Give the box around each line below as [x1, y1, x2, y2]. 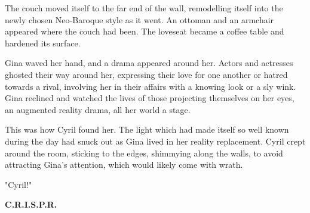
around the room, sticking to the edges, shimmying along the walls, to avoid [5, 146, 283, 159]
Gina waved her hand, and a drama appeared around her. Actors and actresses [5, 57, 293, 69]
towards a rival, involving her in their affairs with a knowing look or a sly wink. [5, 80, 296, 92]
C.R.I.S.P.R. [5, 198, 57, 211]
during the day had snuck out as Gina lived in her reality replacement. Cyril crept [5, 134, 306, 147]
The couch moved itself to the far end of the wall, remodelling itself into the [5, 2, 283, 14]
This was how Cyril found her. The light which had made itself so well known [5, 123, 289, 136]
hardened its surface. [5, 36, 81, 49]
